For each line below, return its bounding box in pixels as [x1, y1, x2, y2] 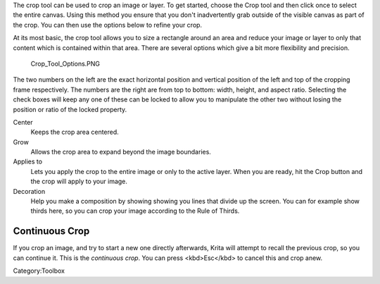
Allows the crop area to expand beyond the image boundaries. [30, 148, 211, 156]
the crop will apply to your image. [30, 177, 128, 186]
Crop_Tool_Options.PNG [30, 59, 101, 68]
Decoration [13, 187, 46, 195]
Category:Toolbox [13, 266, 65, 275]
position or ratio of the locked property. [13, 105, 127, 113]
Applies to [13, 157, 42, 166]
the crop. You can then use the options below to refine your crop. [13, 20, 203, 29]
